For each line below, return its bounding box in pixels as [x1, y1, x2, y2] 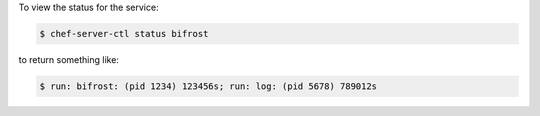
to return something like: [18, 53, 120, 65]
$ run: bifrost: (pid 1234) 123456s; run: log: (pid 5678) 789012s [39, 80, 378, 92]
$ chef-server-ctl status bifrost [39, 28, 209, 39]
